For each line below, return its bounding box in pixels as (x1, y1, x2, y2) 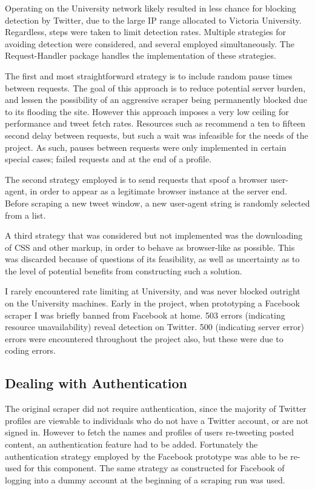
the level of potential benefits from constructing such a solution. (5, 264, 242, 277)
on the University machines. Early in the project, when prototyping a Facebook (5, 297, 300, 310)
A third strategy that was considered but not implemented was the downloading (5, 229, 303, 242)
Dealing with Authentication (5, 374, 188, 392)
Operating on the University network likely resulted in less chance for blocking (5, 2, 296, 14)
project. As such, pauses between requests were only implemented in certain (5, 141, 287, 153)
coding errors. (5, 344, 56, 357)
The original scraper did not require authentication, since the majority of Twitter (5, 402, 307, 415)
